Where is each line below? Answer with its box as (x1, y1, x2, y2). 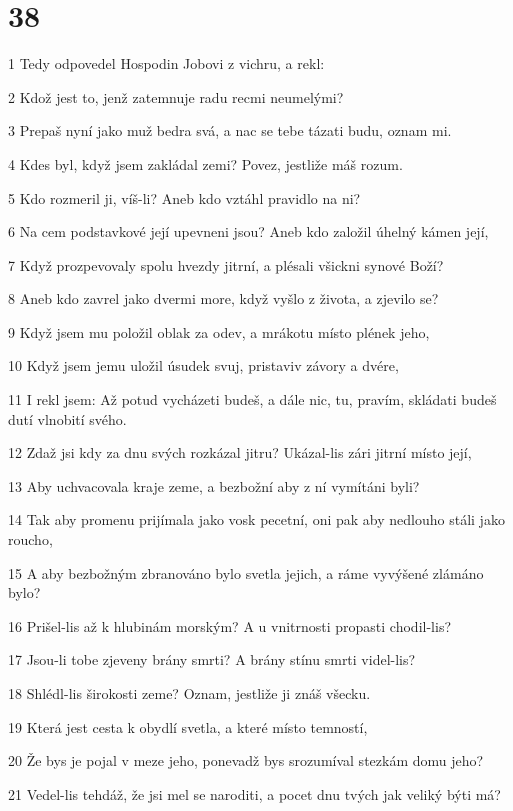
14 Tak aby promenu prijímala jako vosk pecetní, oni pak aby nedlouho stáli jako (8, 509, 505, 530)
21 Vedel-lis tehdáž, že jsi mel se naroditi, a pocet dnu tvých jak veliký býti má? (8, 783, 501, 804)
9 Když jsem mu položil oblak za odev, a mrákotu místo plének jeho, (8, 321, 430, 342)
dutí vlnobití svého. (8, 408, 127, 429)
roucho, (8, 529, 53, 550)
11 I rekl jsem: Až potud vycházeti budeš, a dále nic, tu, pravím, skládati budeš (8, 389, 497, 410)
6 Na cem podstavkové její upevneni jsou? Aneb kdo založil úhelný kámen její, (8, 221, 489, 242)
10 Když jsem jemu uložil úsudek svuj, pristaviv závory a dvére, (8, 355, 399, 376)
